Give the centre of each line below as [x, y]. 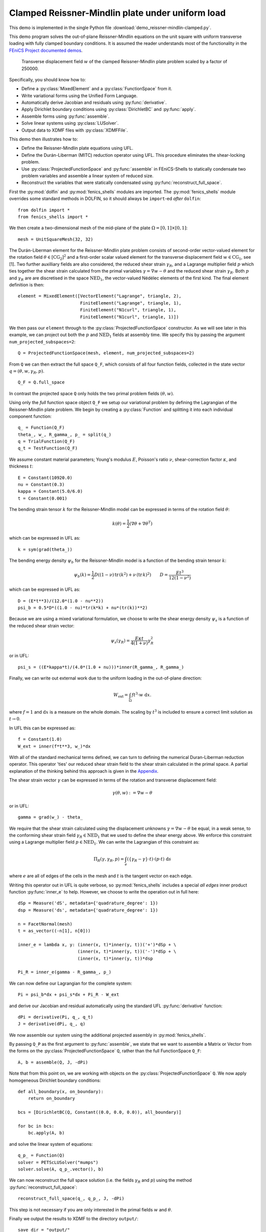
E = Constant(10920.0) [45, 478]
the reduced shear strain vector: [42, 625]
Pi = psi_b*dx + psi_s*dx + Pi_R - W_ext [68, 995]
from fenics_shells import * [53, 217]
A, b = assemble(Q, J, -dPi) [53, 1062]
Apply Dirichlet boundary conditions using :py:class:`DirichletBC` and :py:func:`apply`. [109, 109]
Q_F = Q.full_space [41, 382]
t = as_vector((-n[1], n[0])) [54, 931]
